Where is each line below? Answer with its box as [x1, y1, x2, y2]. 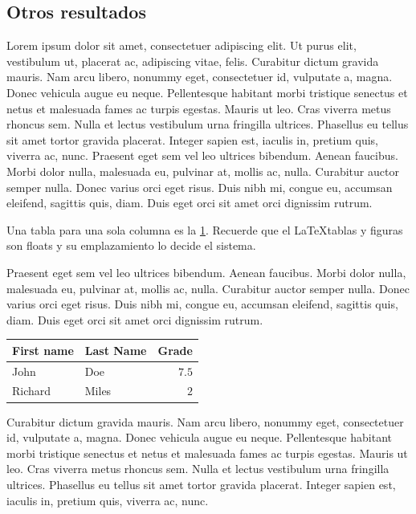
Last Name [84, 341, 147, 358]
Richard [12, 382, 51, 399]
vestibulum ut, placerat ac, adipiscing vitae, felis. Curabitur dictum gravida [6, 52, 379, 69]
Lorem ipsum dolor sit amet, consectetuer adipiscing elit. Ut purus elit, [6, 37, 357, 54]
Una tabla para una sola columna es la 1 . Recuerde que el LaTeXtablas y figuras [6, 221, 403, 238]
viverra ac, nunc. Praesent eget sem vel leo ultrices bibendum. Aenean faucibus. [6, 147, 398, 164]
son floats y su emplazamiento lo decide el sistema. [6, 237, 256, 254]
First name [12, 341, 74, 358]
